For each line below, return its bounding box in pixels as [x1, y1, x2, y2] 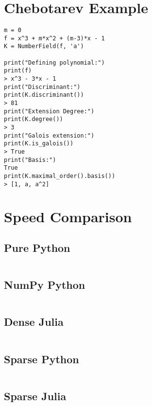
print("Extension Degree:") [4, 107, 95, 115]
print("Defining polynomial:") [4, 59, 105, 66]
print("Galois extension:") [4, 132, 95, 139]
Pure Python [4, 240, 70, 255]
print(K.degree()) [4, 116, 63, 123]
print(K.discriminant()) [4, 91, 84, 99]
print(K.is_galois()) [4, 140, 74, 147]
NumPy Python [4, 277, 85, 292]
